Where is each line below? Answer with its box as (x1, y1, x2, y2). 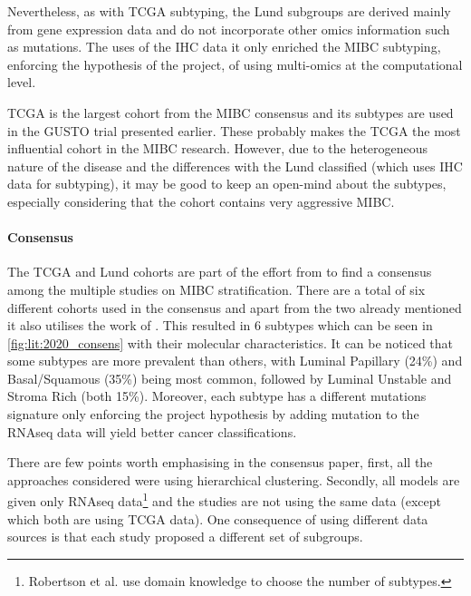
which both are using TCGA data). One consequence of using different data (7, 509, 428, 528)
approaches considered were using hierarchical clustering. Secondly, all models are (7, 470, 460, 489)
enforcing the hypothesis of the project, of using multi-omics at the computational (7, 54, 463, 73)
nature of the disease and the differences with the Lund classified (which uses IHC (7, 156, 463, 175)
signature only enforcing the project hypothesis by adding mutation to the (7, 405, 419, 424)
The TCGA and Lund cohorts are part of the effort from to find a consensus (7, 262, 432, 281)
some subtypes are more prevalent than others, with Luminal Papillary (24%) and (7, 351, 463, 370)
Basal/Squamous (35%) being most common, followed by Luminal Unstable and (7, 368, 452, 387)
